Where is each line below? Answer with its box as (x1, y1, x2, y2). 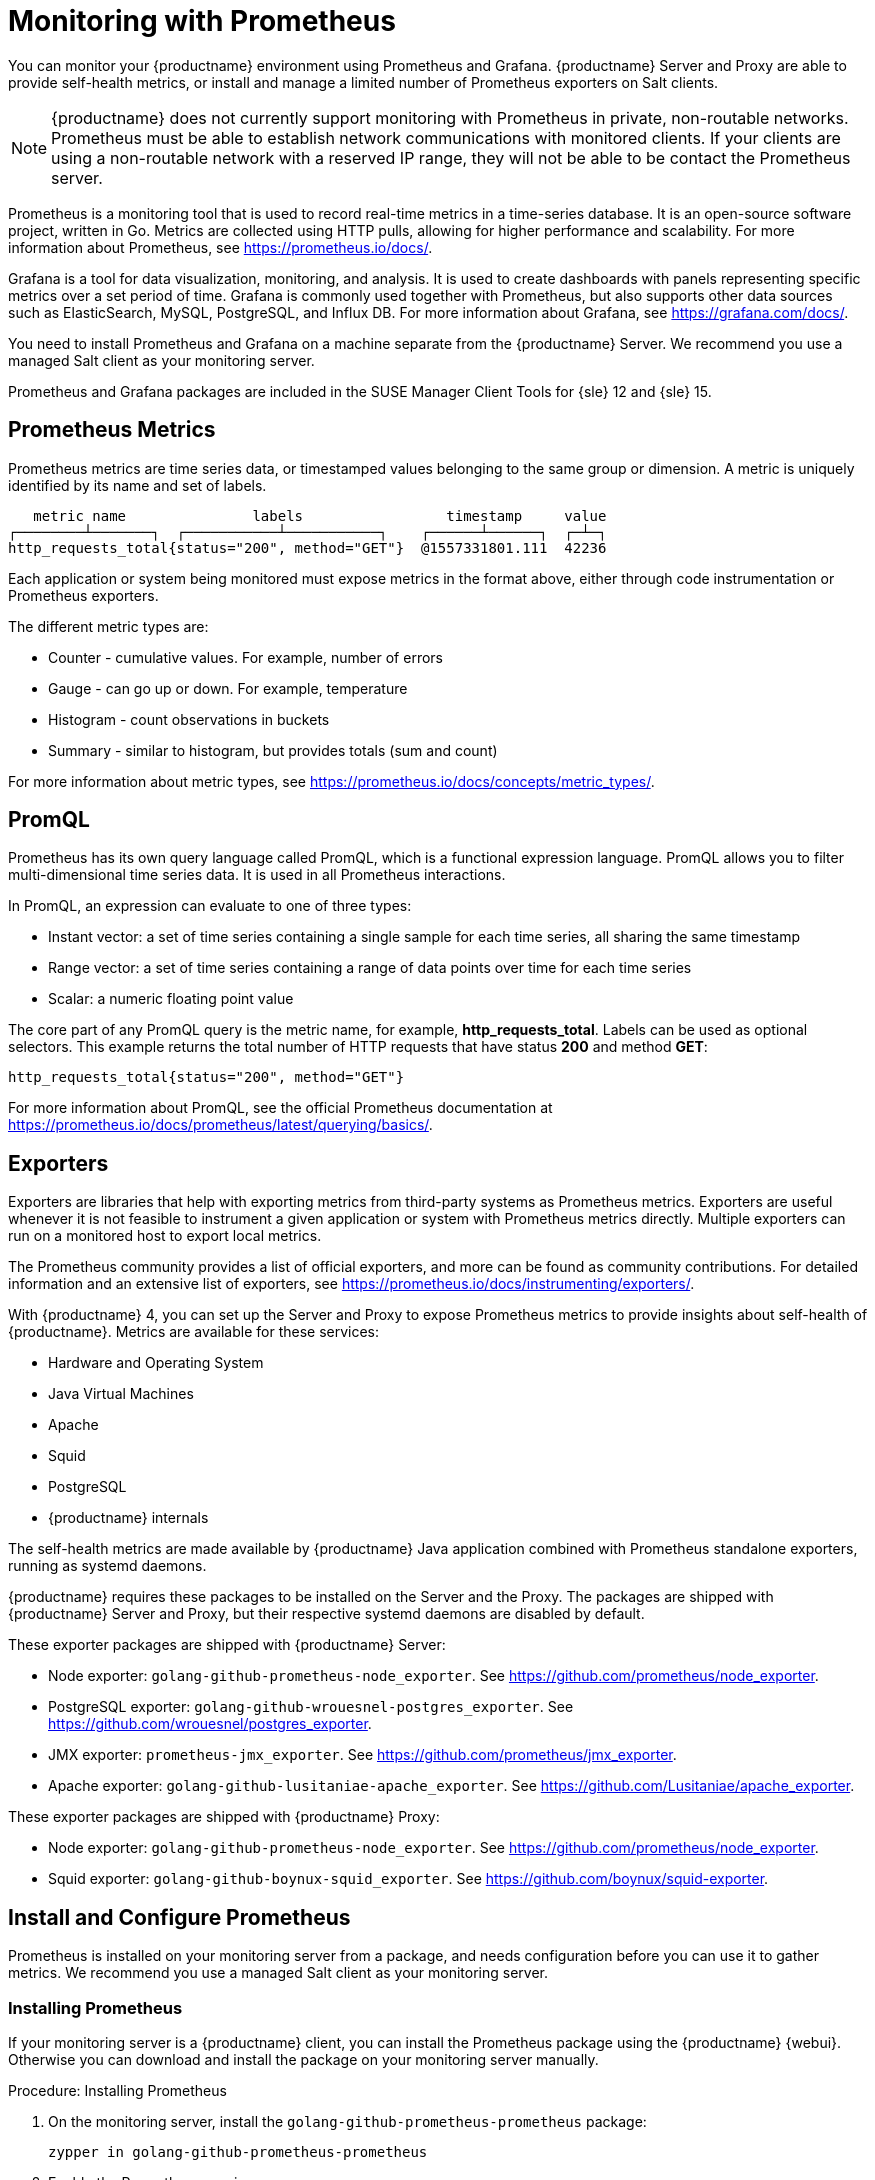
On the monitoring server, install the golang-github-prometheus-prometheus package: (48, 2112, 647, 2130)
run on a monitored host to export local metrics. (8, 1227, 322, 1245)
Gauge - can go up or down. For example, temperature (48, 679, 408, 697)
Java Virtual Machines (48, 1385, 194, 1403)
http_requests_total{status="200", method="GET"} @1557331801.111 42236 (8, 539, 607, 556)
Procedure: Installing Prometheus (8, 2081, 227, 2099)
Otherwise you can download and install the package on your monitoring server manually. (8, 2050, 599, 2068)
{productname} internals (48, 1509, 209, 1527)
